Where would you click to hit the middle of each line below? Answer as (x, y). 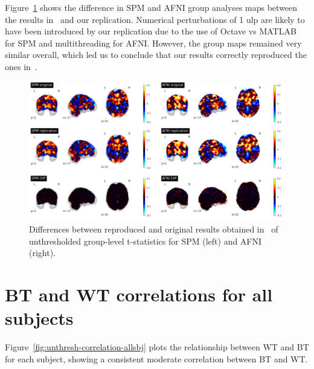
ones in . (21, 66)
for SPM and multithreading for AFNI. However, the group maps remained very (153, 43)
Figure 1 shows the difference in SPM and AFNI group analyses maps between (151, 7)
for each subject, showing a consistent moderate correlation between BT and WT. (156, 358)
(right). (43, 253)
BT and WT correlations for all (139, 294)
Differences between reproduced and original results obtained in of (154, 229)
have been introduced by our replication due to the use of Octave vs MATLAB (151, 31)
